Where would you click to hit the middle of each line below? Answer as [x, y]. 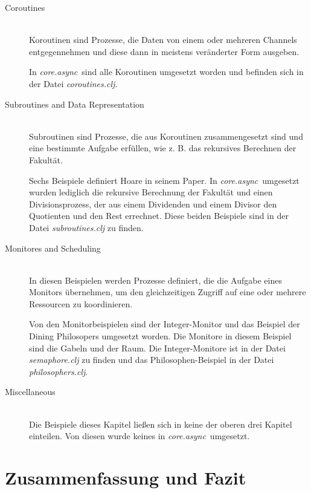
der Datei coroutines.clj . [73, 83]
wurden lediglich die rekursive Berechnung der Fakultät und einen [151, 192]
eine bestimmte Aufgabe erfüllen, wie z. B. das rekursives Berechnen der [163, 148]
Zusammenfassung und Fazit [126, 477]
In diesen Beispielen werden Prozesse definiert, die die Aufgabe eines [155, 280]
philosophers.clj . [59, 371]
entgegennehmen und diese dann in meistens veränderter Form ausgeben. [164, 51]
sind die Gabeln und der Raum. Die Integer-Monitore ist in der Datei [157, 348]
